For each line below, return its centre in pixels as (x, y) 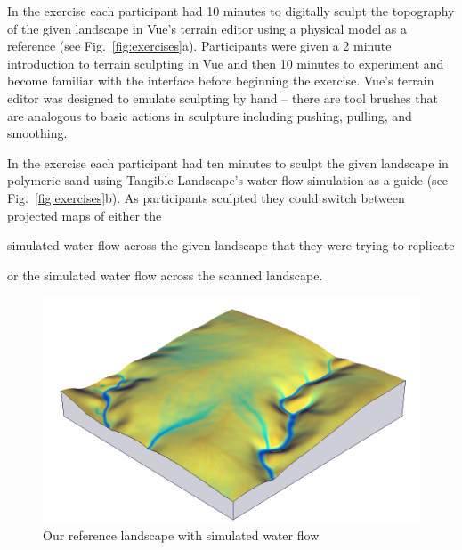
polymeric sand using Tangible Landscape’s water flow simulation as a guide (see (228, 180)
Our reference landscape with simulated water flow (181, 535)
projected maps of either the (85, 215)
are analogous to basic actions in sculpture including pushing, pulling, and (210, 115)
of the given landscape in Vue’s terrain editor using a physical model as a (207, 28)
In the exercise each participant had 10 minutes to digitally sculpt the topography (231, 11)
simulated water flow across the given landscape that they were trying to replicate (231, 245)
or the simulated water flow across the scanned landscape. (165, 275)
